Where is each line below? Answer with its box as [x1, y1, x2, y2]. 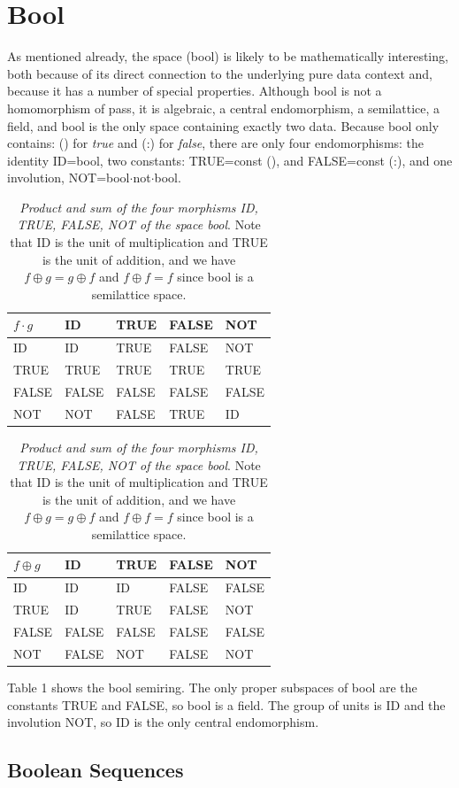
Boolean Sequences [7, 756, 184, 784]
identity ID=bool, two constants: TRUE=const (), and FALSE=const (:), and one [7, 151, 453, 169]
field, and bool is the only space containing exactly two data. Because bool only [7, 116, 440, 135]
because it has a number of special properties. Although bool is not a [7, 81, 382, 100]
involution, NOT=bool [7, 168, 130, 187]
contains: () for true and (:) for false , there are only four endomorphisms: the [7, 134, 425, 152]
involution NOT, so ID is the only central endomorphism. [7, 713, 319, 731]
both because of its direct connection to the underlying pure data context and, [7, 64, 432, 82]
